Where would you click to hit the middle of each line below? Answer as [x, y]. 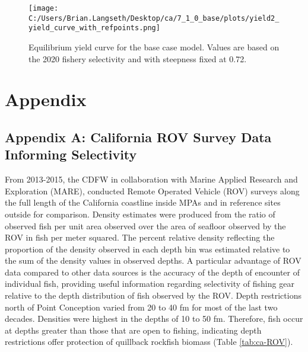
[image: [44, 8]
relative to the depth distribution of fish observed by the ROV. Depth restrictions [153, 295]
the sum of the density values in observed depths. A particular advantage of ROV [153, 260]
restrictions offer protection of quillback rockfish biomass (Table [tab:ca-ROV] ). [149, 342]
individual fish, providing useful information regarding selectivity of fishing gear [150, 284]
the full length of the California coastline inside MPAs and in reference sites [143, 202]
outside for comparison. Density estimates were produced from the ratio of [140, 214]
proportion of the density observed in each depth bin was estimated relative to [147, 249]
